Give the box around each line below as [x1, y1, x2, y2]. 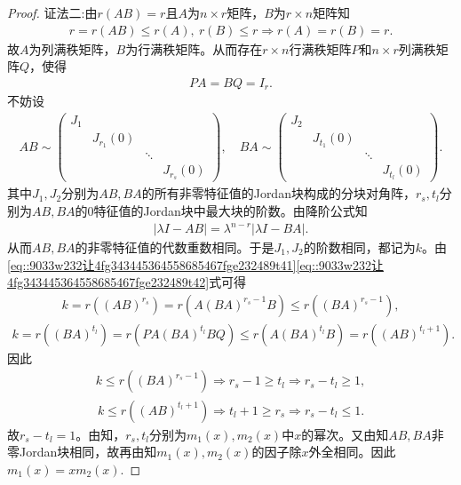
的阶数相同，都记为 [303, 238, 416, 257]
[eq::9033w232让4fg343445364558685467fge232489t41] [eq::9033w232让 [7, 255, 384, 274]
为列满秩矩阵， [28, 39, 116, 58]
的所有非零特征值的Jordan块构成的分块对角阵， [141, 184, 416, 203]
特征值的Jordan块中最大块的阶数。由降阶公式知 [93, 201, 368, 219]
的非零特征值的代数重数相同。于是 [75, 238, 274, 257]
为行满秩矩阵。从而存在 [125, 39, 263, 58]
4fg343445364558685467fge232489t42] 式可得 [7, 273, 247, 291]
